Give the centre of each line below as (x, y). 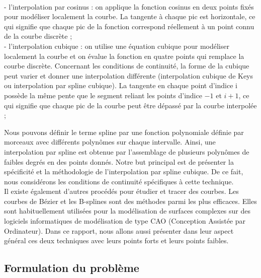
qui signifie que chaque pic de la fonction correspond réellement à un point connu (129, 26)
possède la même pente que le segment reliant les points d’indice (103, 95)
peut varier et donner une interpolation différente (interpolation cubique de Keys (129, 75)
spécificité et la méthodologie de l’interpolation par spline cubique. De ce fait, (124, 171)
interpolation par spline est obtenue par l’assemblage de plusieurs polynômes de (127, 151)
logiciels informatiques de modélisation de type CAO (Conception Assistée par (125, 221)
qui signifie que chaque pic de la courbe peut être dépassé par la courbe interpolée (130, 105)
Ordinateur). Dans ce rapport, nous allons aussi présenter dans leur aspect (119, 230)
